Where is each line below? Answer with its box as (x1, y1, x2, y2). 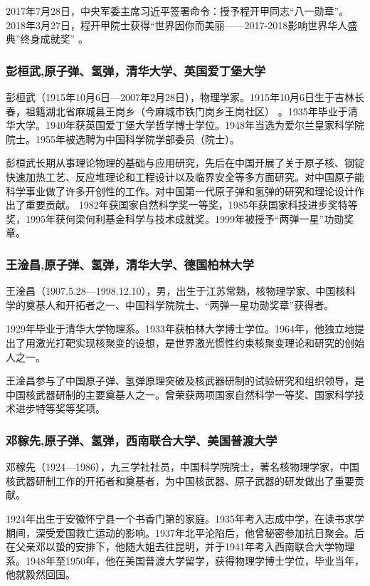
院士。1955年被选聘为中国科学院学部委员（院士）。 (6, 131, 240, 146)
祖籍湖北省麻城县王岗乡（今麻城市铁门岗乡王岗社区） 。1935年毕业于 (25, 103, 348, 118)
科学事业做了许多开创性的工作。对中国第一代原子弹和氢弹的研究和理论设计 (6, 183, 354, 198)
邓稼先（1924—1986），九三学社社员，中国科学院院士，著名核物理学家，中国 (6, 459, 359, 474)
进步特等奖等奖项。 (15, 401, 105, 416)
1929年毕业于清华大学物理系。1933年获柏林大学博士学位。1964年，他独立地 (6, 321, 354, 336)
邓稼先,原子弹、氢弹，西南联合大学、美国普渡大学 (6, 431, 277, 449)
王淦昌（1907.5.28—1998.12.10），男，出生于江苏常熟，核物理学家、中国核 (6, 283, 346, 298)
